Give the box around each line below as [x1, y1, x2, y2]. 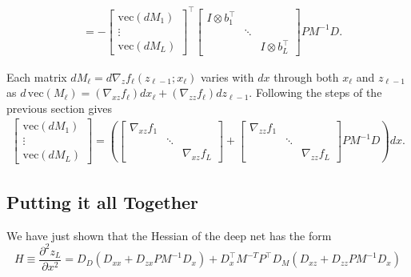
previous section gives [6, 99, 113, 116]
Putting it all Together [6, 189, 199, 214]
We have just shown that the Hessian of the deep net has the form [6, 227, 332, 243]
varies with [200, 68, 254, 85]
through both [273, 68, 339, 85]
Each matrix [6, 68, 67, 85]
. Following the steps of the [249, 84, 382, 101]
